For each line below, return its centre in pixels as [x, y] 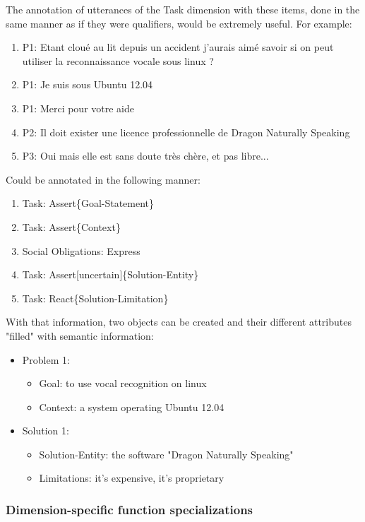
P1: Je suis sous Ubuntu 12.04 [88, 84]
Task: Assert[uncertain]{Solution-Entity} [110, 274]
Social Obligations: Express [81, 250]
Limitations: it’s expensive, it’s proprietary [132, 478]
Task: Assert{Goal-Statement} [88, 203]
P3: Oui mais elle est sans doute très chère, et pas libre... [145, 156]
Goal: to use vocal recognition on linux [123, 383]
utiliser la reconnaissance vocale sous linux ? [118, 60]
